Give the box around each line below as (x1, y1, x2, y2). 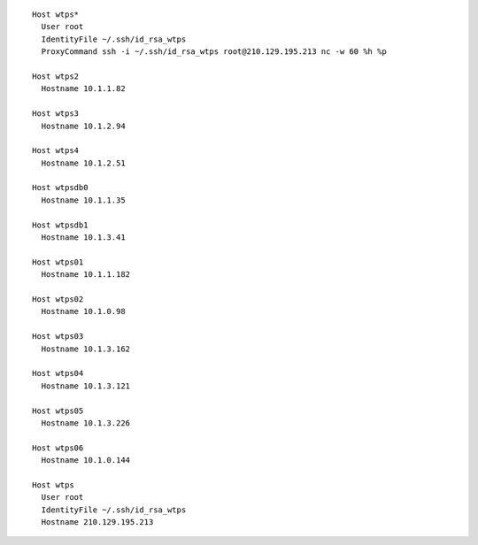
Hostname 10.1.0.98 (41, 306, 126, 317)
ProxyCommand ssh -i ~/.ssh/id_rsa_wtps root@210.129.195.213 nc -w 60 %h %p (41, 47, 387, 57)
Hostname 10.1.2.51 (41, 157, 126, 168)
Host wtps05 (32, 405, 84, 416)
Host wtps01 (32, 257, 84, 267)
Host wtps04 (32, 368, 84, 379)
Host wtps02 (32, 294, 84, 304)
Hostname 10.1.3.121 (41, 380, 131, 391)
